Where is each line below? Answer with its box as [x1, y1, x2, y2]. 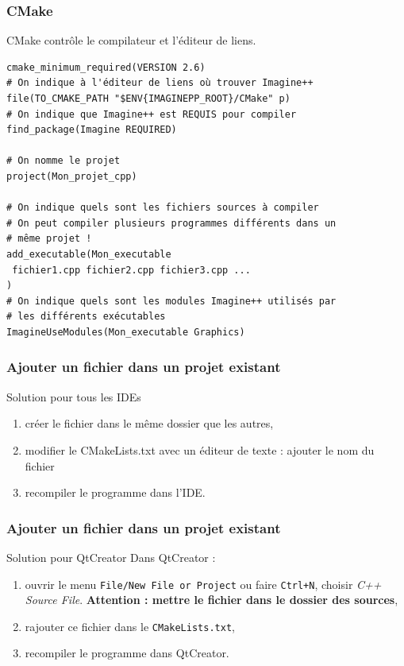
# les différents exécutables [6, 311, 166, 323]
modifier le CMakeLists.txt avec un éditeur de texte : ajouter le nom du [25, 441, 375, 458]
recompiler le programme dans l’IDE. [25, 484, 206, 501]
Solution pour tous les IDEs [6, 388, 141, 405]
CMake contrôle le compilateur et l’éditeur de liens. [6, 32, 256, 48]
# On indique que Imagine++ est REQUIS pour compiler [6, 108, 297, 120]
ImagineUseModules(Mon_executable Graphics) [6, 326, 245, 338]
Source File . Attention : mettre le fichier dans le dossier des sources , [25, 591, 398, 608]
